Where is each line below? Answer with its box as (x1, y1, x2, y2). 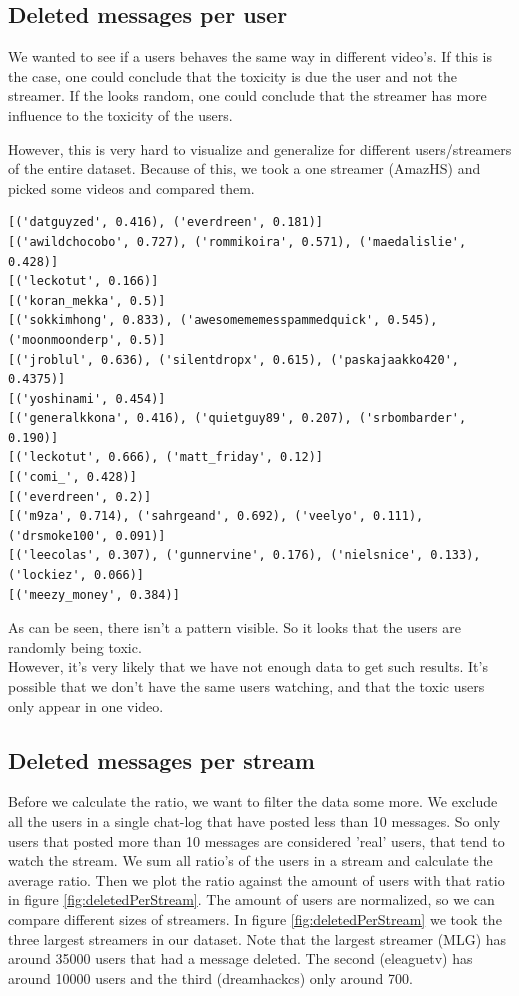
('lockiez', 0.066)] (8, 568, 145, 583)
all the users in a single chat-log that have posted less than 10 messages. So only (8, 811, 501, 831)
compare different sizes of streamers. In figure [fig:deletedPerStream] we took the (8, 908, 502, 929)
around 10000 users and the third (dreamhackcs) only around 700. (8, 967, 413, 988)
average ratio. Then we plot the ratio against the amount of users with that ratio (8, 869, 505, 890)
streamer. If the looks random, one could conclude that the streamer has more (8, 85, 487, 106)
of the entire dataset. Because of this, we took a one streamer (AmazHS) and (8, 158, 481, 179)
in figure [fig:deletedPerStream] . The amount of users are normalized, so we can (8, 889, 495, 910)
